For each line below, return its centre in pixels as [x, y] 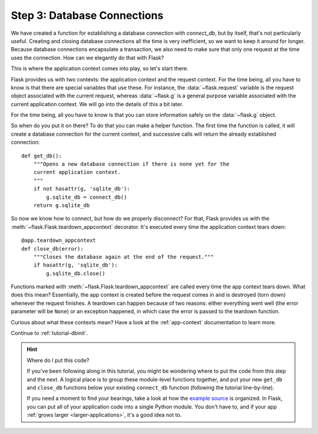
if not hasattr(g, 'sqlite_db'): [82, 189]
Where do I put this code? [58, 360]
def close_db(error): [52, 249]
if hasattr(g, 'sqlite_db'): [75, 265]
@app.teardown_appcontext [59, 241]
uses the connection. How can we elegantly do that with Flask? [87, 57]
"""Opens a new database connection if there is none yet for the [131, 164]
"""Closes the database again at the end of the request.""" [124, 257]
